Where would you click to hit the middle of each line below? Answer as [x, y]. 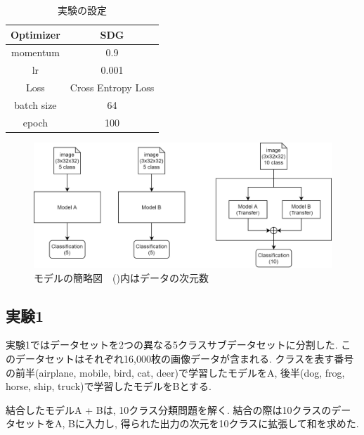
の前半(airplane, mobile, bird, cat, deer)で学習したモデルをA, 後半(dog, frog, [175, 372]
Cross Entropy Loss [112, 87]
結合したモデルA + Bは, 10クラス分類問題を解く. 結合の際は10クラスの [169, 409]
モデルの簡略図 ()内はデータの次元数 [121, 277]
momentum [35, 52]
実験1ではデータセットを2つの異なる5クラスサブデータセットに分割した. [172, 345]
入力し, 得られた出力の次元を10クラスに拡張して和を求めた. [222, 423]
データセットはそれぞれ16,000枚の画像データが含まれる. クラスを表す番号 [184, 358]
